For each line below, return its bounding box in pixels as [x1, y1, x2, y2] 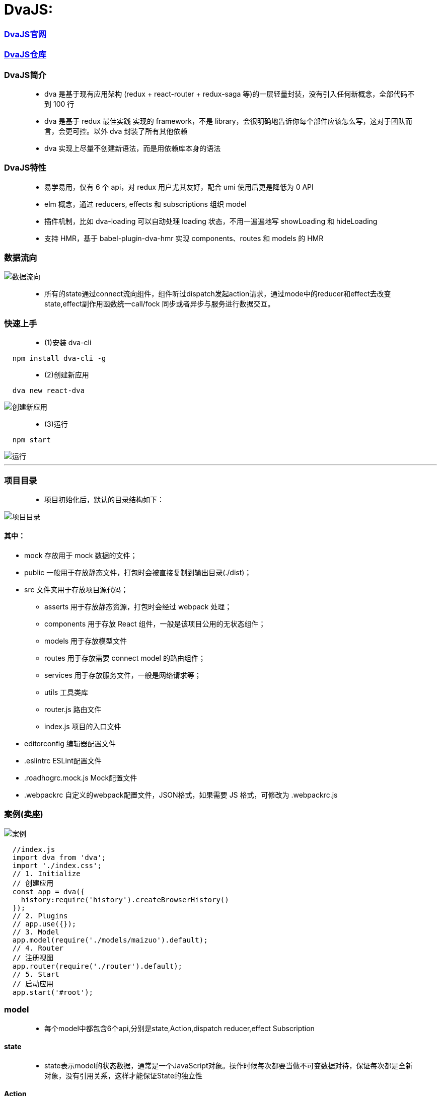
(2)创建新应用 [44, 370, 89, 379]
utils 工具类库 [44, 688, 88, 697]
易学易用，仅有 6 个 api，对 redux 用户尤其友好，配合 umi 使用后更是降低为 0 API [44, 182, 314, 191]
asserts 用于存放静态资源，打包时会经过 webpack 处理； [44, 602, 232, 611]
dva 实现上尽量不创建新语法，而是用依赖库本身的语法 [44, 143, 221, 152]
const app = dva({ [12, 887, 85, 896]
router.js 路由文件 [44, 705, 102, 714]
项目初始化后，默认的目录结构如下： [44, 495, 164, 504]
